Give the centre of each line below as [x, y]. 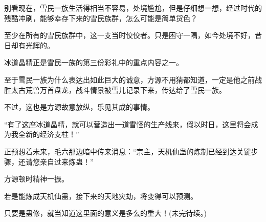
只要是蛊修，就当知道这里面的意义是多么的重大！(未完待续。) [105, 213]
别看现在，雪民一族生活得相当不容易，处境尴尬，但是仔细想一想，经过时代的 [133, 8]
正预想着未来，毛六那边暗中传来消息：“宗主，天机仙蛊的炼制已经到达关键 [128, 151]
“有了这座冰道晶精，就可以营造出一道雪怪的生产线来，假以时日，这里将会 [128, 124]
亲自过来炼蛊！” [66, 161]
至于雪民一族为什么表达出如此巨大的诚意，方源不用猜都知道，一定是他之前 [129, 79]
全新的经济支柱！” [49, 134]
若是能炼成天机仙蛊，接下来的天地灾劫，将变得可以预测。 [101, 196]
